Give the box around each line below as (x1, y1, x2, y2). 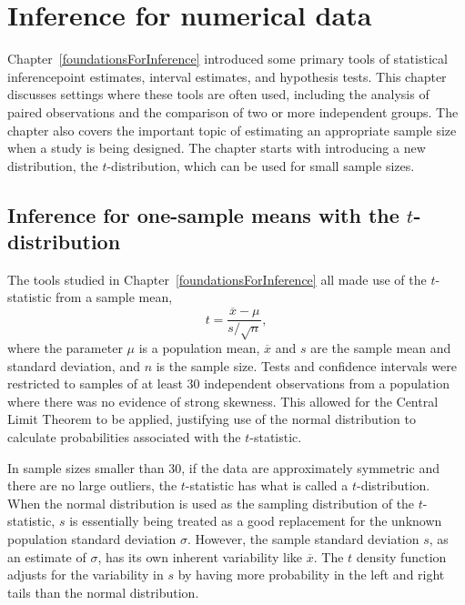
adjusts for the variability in (7, 565, 164, 584)
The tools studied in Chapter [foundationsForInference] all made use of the (7, 269, 427, 288)
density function (356, 547, 447, 566)
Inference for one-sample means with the (7, 200, 399, 228)
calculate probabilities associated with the (7, 428, 241, 447)
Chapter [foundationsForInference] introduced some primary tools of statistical (7, 49, 448, 68)
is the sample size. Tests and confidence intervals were (156, 356, 457, 375)
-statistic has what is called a (185, 476, 349, 495)
